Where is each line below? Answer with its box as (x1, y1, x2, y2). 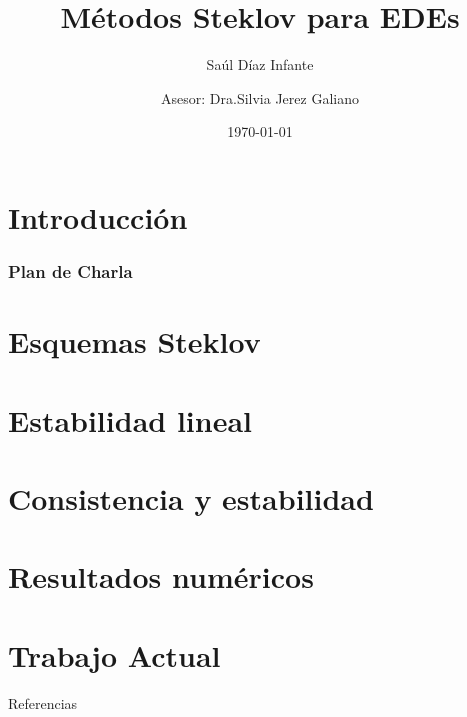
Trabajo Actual (8, 634, 221, 675)
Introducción (8, 196, 188, 237)
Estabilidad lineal (8, 399, 252, 440)
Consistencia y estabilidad (8, 477, 374, 518)
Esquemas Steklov (8, 321, 261, 362)
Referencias (8, 692, 78, 713)
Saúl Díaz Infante (206, 54, 314, 75)
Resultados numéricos (8, 556, 314, 597)
